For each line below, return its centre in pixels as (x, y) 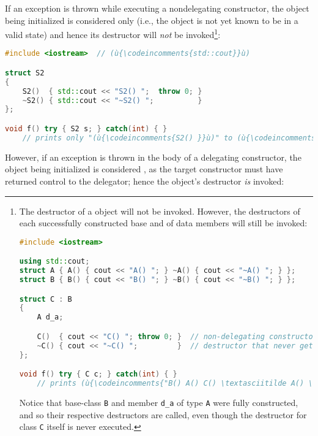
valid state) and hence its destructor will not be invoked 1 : (113, 33)
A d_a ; (50, 317)
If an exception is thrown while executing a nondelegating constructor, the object (157, 8)
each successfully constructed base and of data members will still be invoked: (163, 223)
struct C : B (46, 299)
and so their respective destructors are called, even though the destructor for (163, 414)
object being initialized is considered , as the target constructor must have (144, 169)
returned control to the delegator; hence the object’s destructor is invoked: (145, 181)
